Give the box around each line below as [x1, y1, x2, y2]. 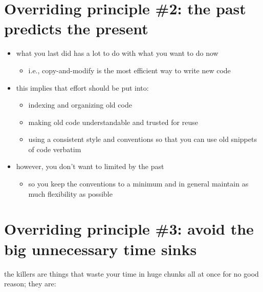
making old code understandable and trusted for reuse [28, 116, 198, 127]
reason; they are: [4, 278, 56, 289]
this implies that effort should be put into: [16, 82, 149, 93]
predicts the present [4, 18, 148, 39]
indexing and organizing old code [28, 99, 132, 110]
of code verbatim [28, 143, 81, 154]
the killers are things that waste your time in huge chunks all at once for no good [4, 268, 259, 279]
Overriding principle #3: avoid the [4, 218, 254, 239]
